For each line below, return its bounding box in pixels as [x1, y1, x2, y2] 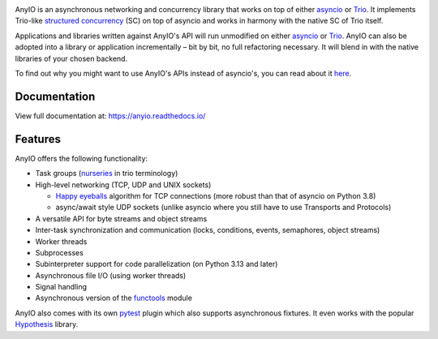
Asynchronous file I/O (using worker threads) [35, 270, 187, 280]
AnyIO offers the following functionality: [15, 153, 148, 163]
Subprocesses [35, 247, 84, 257]
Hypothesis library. [15, 320, 79, 329]
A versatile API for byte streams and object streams [35, 213, 208, 223]
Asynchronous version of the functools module [35, 293, 192, 303]
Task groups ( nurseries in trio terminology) [35, 169, 178, 178]
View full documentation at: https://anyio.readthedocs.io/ [15, 110, 206, 121]
